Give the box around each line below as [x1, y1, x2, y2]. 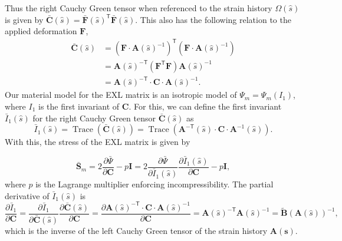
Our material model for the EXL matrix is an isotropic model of [5, 88, 237, 101]
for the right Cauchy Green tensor [32, 111, 156, 124]
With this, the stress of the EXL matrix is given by [5, 136, 190, 148]
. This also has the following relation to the [135, 13, 291, 25]
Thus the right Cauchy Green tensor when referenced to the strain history [5, 2, 272, 14]
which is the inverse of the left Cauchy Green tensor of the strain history [5, 224, 268, 236]
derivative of [5, 189, 50, 202]
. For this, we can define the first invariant [129, 100, 282, 112]
